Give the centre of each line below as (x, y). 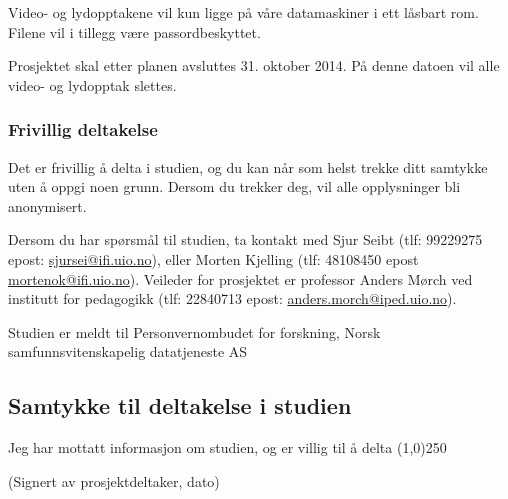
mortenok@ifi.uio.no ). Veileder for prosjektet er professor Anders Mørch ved (240, 278)
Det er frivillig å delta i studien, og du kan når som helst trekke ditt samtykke (248, 166)
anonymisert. (47, 205)
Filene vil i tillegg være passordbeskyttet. (134, 31)
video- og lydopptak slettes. (92, 84)
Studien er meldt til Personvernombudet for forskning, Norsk (194, 331)
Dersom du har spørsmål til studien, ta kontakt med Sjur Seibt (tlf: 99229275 (245, 239)
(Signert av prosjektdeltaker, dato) (114, 480)
